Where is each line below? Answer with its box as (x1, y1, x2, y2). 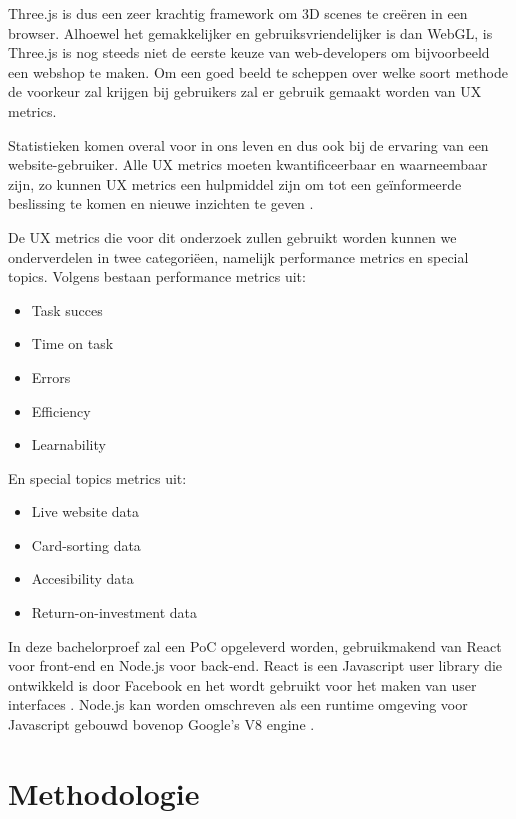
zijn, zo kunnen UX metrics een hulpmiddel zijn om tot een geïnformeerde (8, 173, 462, 194)
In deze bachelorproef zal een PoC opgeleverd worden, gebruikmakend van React (8, 635, 502, 656)
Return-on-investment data (31, 602, 197, 623)
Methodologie (8, 772, 200, 813)
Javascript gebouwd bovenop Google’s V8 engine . (8, 714, 315, 735)
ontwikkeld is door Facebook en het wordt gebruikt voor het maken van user (8, 674, 477, 695)
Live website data (31, 501, 139, 522)
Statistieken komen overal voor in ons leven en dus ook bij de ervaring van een (8, 134, 489, 155)
